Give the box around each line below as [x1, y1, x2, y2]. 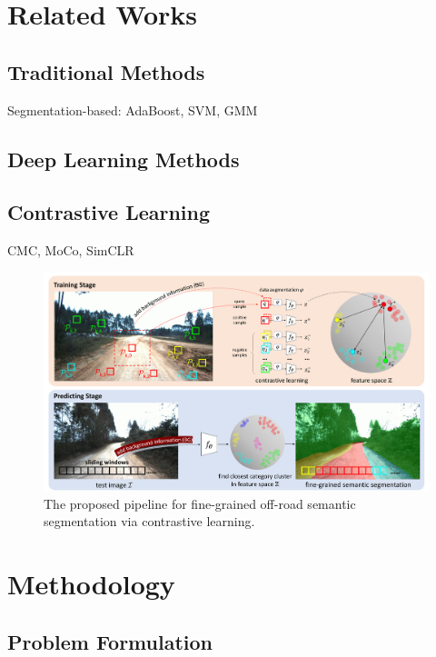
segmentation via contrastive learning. [44, 512, 255, 531]
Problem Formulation [7, 627, 213, 655]
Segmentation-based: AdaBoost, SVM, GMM [7, 100, 258, 119]
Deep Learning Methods [7, 144, 240, 173]
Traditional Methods [7, 57, 205, 85]
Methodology [7, 565, 175, 602]
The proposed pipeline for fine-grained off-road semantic [44, 493, 356, 513]
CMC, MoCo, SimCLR [7, 241, 134, 260]
